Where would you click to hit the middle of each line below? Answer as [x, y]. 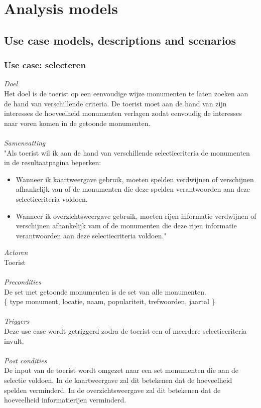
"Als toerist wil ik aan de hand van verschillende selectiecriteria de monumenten [127, 152]
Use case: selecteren [45, 65]
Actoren [16, 252]
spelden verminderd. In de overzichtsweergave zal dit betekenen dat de [112, 390]
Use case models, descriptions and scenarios [120, 40]
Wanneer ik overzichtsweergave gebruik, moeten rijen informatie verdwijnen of [136, 216]
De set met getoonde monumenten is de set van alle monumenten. [105, 291]
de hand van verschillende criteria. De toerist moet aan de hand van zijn [115, 103]
